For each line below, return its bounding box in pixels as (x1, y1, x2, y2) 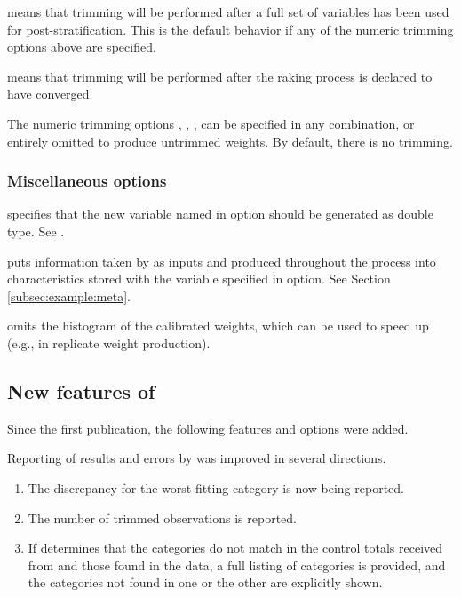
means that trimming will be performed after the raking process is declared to (7, 67, 433, 85)
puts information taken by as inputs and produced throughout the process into (7, 251, 436, 270)
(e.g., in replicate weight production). (7, 333, 211, 352)
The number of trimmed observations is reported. (28, 508, 297, 527)
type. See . (7, 221, 65, 240)
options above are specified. (7, 37, 156, 56)
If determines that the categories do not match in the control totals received (28, 538, 443, 557)
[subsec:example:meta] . (7, 286, 131, 305)
